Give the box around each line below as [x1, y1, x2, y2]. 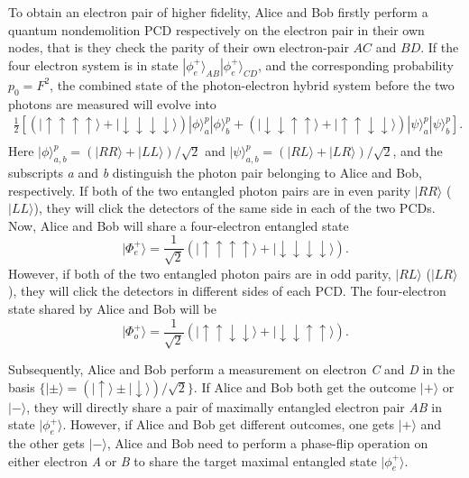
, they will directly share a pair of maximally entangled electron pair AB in [26, 397, 443, 416]
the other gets [8, 434, 85, 453]
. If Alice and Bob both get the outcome [193, 377, 417, 396]
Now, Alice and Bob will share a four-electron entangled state [8, 216, 349, 234]
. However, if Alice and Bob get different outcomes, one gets [62, 415, 394, 434]
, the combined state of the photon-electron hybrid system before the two [50, 75, 455, 94]
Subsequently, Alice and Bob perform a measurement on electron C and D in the [8, 360, 455, 379]
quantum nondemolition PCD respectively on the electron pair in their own [8, 20, 425, 39]
